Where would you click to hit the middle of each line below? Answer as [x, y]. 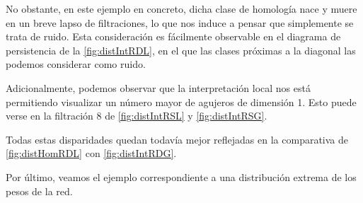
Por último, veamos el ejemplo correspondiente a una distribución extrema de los [181, 176]
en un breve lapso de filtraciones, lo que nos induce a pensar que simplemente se [180, 22]
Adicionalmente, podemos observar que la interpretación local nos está [158, 87]
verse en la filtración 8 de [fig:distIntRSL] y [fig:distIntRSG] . [137, 116]
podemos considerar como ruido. [76, 64]
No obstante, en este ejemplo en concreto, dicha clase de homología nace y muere [181, 8]
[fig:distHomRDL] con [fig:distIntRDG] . [91, 153]
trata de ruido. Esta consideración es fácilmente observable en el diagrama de [173, 36]
